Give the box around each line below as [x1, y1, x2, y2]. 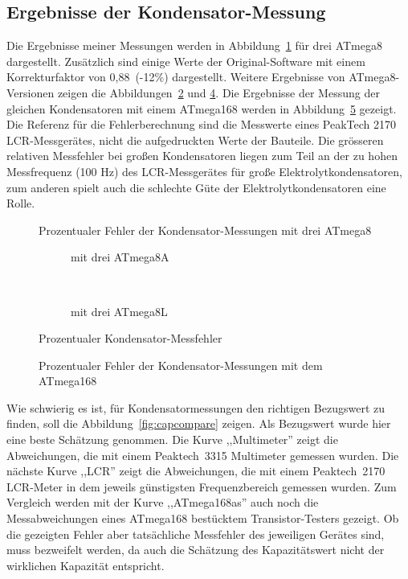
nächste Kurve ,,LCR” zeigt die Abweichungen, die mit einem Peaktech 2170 [6, 462, 386, 479]
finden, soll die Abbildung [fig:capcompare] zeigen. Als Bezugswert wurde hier [6, 415, 391, 432]
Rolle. [6, 195, 35, 211]
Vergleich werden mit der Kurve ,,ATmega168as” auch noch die [6, 494, 319, 511]
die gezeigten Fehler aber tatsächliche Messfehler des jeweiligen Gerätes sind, [6, 525, 385, 542]
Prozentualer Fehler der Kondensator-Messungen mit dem [39, 356, 323, 373]
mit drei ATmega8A [71, 248, 169, 265]
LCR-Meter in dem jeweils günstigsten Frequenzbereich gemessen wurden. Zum [6, 478, 397, 495]
